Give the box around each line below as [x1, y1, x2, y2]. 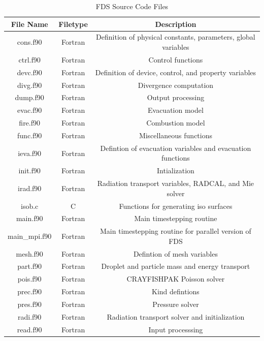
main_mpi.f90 [8, 230, 52, 241]
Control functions [148, 54, 203, 65]
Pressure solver [152, 299, 199, 309]
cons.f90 [17, 37, 42, 47]
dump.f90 [15, 92, 44, 103]
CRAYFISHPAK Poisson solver [126, 273, 225, 284]
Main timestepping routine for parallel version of [100, 226, 251, 236]
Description [155, 18, 196, 29]
